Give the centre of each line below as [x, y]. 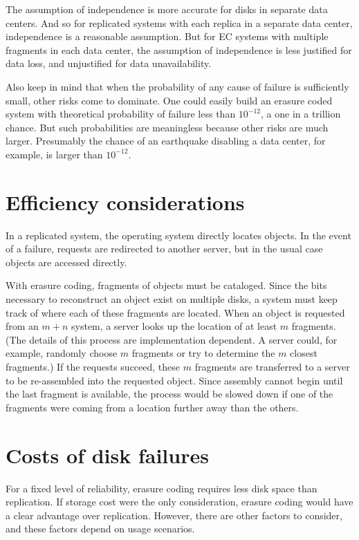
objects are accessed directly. [66, 262]
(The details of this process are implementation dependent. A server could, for [172, 339]
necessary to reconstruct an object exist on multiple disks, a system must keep [172, 299]
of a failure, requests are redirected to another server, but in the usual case [164, 249]
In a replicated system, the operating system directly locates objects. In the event [178, 235]
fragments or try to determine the [203, 353]
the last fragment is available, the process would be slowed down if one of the [169, 394]
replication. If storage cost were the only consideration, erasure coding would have [179, 502]
